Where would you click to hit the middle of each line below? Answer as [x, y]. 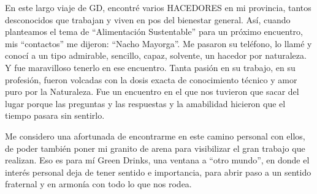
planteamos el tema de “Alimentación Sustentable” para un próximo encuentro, [154, 32]
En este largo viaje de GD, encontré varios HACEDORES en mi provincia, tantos [158, 7]
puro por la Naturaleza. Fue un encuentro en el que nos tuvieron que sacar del [152, 91]
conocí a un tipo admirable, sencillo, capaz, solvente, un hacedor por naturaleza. [156, 55]
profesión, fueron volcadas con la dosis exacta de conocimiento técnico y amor [151, 79]
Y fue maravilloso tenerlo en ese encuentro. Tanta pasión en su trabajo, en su [150, 67]
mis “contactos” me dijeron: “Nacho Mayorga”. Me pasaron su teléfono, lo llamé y [158, 43]
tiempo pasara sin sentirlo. [55, 115]
